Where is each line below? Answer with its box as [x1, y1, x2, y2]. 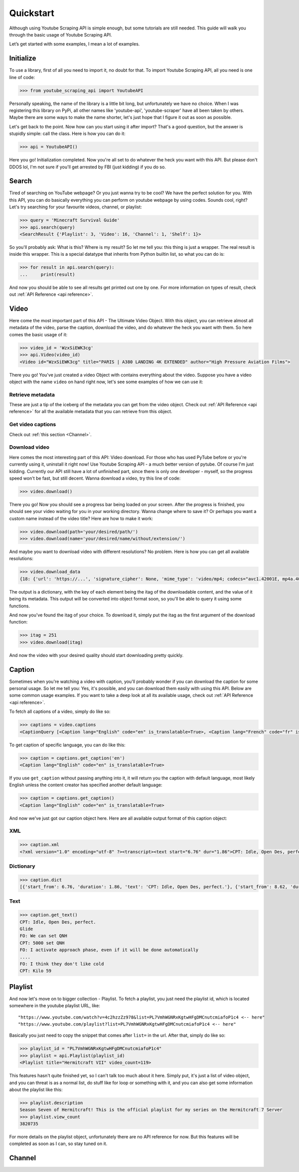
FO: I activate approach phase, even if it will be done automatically [19, 947, 199, 953]
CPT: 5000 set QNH [19, 940, 65, 946]
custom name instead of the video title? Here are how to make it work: [9, 515, 153, 522]
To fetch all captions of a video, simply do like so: [9, 708, 111, 714]
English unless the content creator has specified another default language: [9, 782, 162, 788]
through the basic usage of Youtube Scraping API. [9, 31, 112, 37]
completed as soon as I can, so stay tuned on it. [9, 1141, 108, 1147]
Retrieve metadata [9, 391, 55, 398]
